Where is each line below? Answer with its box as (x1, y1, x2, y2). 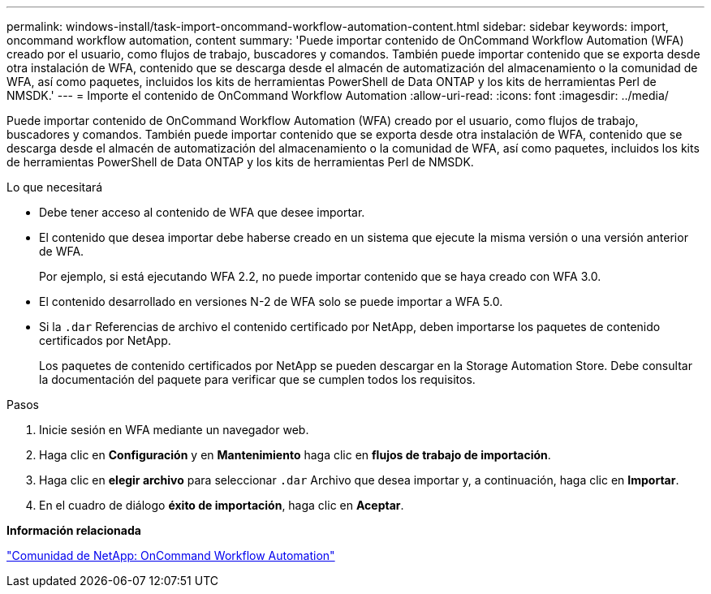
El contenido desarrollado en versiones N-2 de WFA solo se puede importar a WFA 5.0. (39, 295, 503, 308)
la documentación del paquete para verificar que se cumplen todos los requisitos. (39, 372, 476, 386)
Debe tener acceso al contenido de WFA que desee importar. (39, 205, 365, 219)
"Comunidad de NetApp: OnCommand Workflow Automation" (6, 549, 335, 562)
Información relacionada (6, 523, 141, 537)
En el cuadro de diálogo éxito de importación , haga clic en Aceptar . (39, 498, 404, 512)
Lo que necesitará (6, 180, 103, 194)
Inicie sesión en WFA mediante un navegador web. (39, 423, 309, 437)
